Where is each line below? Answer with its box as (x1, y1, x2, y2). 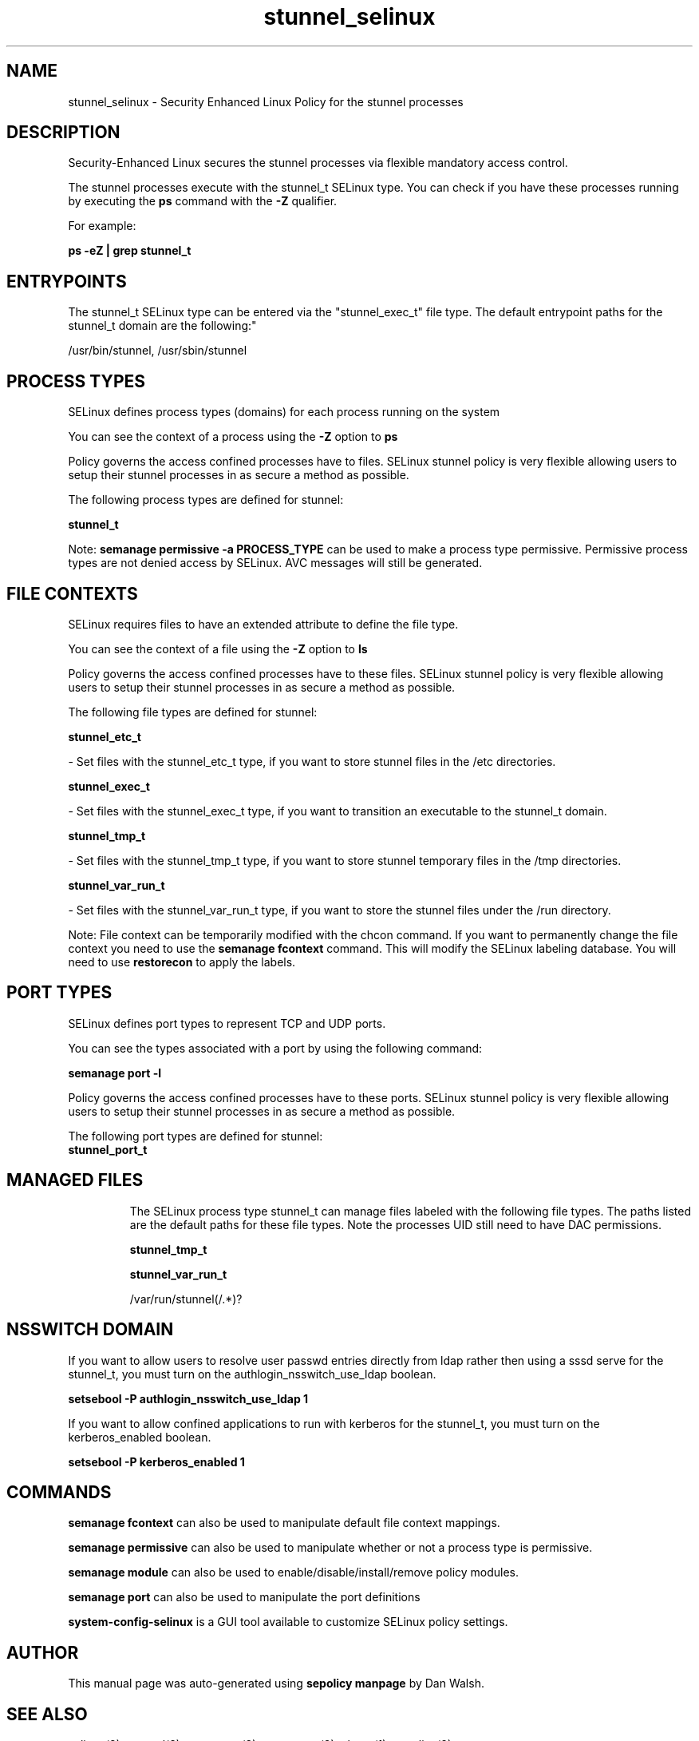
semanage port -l (68, 1065, 161, 1080)
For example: (68, 219, 136, 233)
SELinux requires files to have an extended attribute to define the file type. (68, 617, 459, 631)
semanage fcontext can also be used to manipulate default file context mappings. (68, 1516, 500, 1530)
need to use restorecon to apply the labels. (68, 954, 296, 969)
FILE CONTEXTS (6, 583, 138, 604)
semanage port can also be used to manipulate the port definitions (68, 1590, 421, 1604)
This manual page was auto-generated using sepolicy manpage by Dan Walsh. (68, 1676, 484, 1691)
